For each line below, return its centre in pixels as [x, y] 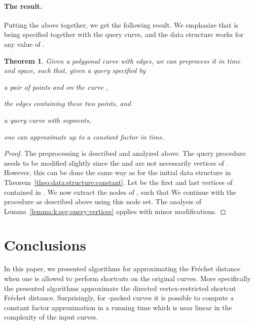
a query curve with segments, [48, 120]
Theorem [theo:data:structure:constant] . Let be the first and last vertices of [118, 182]
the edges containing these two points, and [68, 103]
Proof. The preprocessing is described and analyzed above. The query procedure [125, 153]
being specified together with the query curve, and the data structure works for [124, 34]
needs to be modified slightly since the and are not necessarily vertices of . [116, 162]
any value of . [24, 44]
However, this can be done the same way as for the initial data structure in [118, 172]
